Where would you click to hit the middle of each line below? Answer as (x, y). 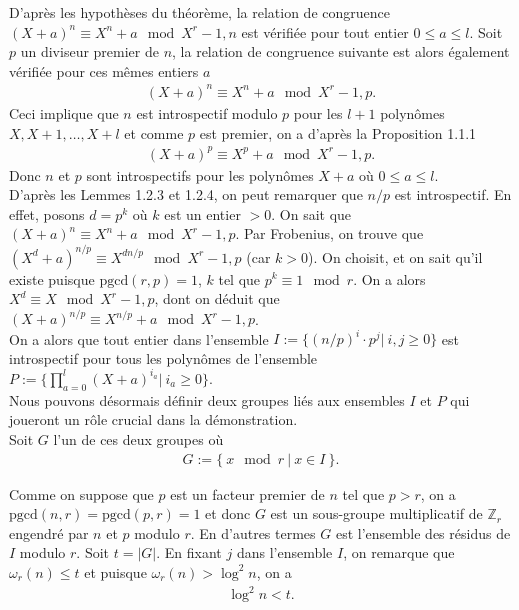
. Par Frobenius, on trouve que (329, 233)
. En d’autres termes (253, 532)
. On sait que (311, 213)
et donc (228, 513)
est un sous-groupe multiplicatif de (376, 513)
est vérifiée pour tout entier (325, 31)
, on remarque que (399, 552)
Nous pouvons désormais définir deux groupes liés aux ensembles (207, 399)
